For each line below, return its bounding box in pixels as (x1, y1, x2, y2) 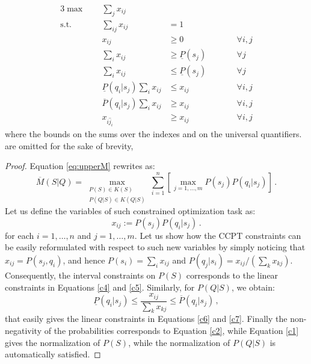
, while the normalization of (128, 336, 230, 348)
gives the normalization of (5, 336, 100, 348)
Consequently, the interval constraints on (5, 269, 156, 282)
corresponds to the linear (186, 269, 279, 282)
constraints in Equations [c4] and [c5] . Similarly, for (5, 280, 195, 293)
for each (5, 229, 34, 241)
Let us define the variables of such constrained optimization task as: (5, 205, 256, 217)
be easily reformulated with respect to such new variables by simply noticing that (5, 241, 306, 253)
